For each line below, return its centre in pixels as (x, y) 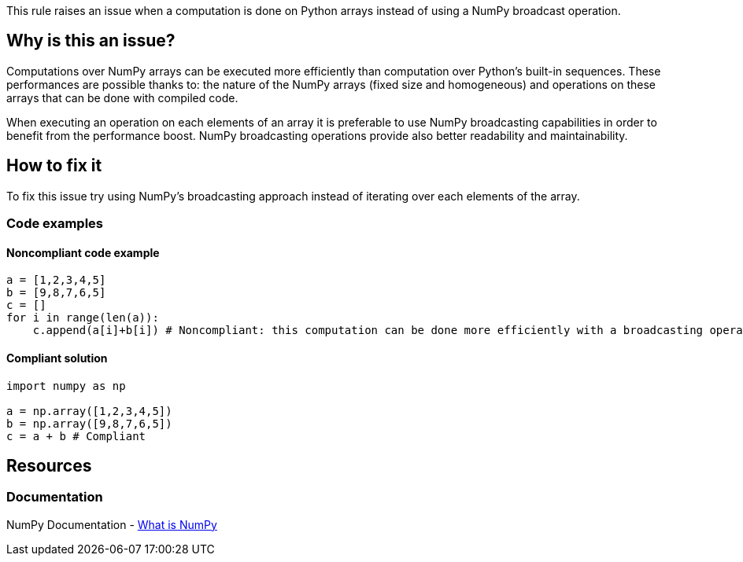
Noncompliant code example (83, 252)
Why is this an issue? (91, 41)
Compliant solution (57, 358)
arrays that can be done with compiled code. (122, 97)
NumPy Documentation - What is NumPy (112, 524)
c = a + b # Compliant (76, 436)
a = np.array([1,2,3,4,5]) (89, 411)
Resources (49, 465)
